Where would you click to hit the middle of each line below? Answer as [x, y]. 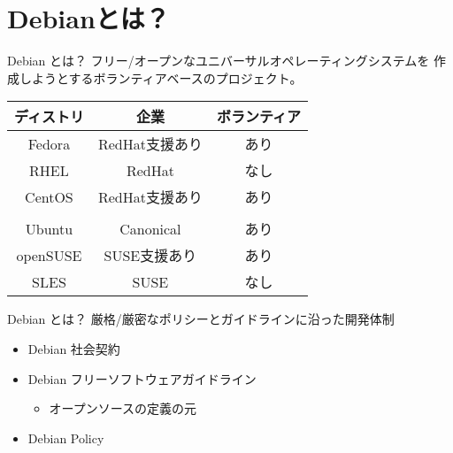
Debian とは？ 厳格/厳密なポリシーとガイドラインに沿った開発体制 [201, 319]
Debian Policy [66, 438]
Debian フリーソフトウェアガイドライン [142, 378]
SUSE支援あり [150, 256]
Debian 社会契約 [74, 348]
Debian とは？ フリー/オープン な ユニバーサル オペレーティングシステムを [219, 61]
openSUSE [49, 255]
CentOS [49, 196]
